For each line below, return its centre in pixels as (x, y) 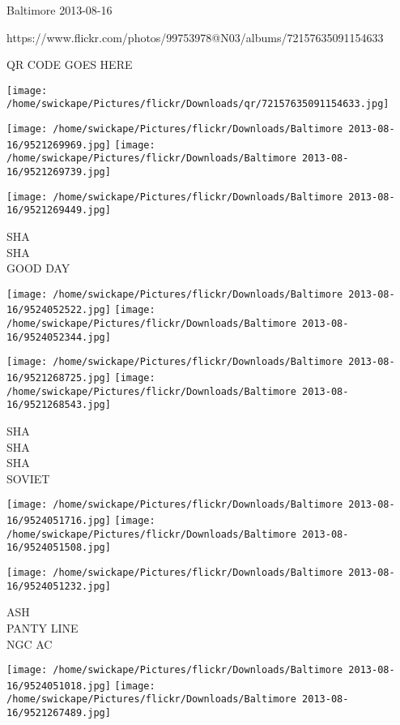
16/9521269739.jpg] (59, 172)
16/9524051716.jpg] (59, 521)
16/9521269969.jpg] (59, 145)
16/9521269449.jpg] (59, 210)
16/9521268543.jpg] (59, 405)
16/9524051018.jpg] (59, 686)
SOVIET (28, 478)
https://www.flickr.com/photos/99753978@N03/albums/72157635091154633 (195, 37)
